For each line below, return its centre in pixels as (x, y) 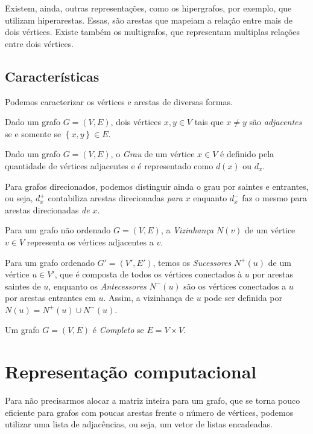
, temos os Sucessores (192, 262)
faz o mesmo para (275, 198)
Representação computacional (131, 371)
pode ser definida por (243, 298)
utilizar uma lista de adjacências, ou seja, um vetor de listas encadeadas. (139, 424)
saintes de (23, 286)
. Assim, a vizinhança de (148, 298)
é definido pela (247, 154)
